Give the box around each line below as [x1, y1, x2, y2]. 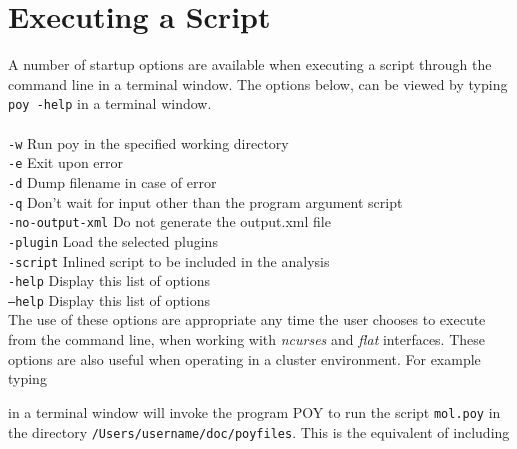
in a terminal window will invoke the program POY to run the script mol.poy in [8, 401, 501, 422]
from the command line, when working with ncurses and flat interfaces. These [8, 329, 486, 350]
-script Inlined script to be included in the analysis [8, 250, 330, 271]
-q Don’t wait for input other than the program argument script [8, 191, 403, 212]
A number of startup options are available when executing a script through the [8, 54, 492, 75]
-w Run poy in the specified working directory [8, 132, 289, 153]
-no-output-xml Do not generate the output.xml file [8, 211, 331, 232]
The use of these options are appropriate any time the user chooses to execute [8, 309, 486, 330]
